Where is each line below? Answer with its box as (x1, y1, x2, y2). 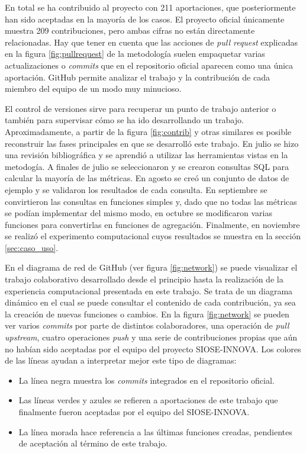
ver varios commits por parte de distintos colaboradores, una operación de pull (5, 319, 289, 332)
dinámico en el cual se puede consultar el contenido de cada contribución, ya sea (5, 296, 296, 309)
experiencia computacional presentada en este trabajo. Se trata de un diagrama (5, 284, 293, 297)
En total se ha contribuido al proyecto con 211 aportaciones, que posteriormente (5, 1, 296, 13)
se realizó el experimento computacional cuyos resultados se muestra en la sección (5, 230, 301, 242)
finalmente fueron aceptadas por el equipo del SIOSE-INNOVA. (18, 406, 250, 417)
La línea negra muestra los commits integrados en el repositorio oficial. (18, 374, 275, 386)
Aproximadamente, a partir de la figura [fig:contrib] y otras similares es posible (5, 125, 292, 137)
